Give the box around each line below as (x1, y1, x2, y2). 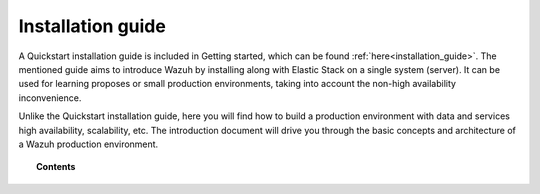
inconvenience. (18, 91, 82, 104)
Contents (36, 161, 76, 173)
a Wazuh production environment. (18, 138, 159, 150)
